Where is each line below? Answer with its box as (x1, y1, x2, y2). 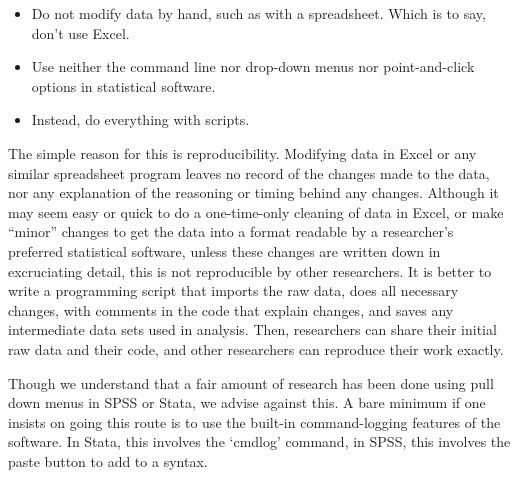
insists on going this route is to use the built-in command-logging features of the (8, 411, 501, 432)
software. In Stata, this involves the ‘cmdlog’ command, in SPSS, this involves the (8, 431, 511, 452)
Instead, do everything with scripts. (31, 109, 250, 130)
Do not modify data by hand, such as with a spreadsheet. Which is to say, (31, 3, 486, 23)
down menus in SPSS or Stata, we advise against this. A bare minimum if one (8, 392, 486, 413)
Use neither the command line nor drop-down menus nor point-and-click (31, 56, 475, 77)
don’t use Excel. (31, 22, 130, 43)
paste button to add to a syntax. (8, 450, 208, 471)
